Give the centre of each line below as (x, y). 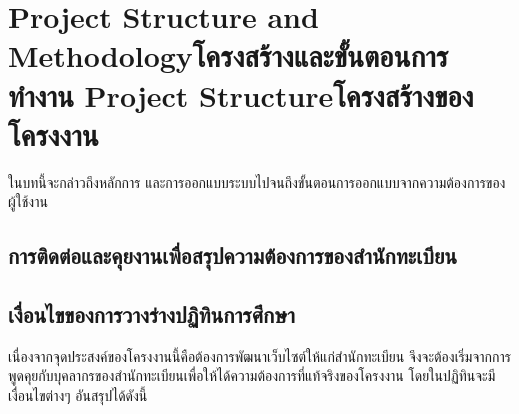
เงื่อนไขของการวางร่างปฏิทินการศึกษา (152, 314)
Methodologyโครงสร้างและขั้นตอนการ (228, 55)
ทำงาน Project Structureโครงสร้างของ (241, 94)
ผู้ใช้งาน (28, 201)
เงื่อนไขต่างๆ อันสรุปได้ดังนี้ (78, 395)
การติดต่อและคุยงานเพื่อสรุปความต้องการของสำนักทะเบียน (232, 255)
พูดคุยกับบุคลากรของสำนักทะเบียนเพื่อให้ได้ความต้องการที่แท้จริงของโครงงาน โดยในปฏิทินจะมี (252, 375)
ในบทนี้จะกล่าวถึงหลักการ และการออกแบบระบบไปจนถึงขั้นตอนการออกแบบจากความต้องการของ (257, 181)
